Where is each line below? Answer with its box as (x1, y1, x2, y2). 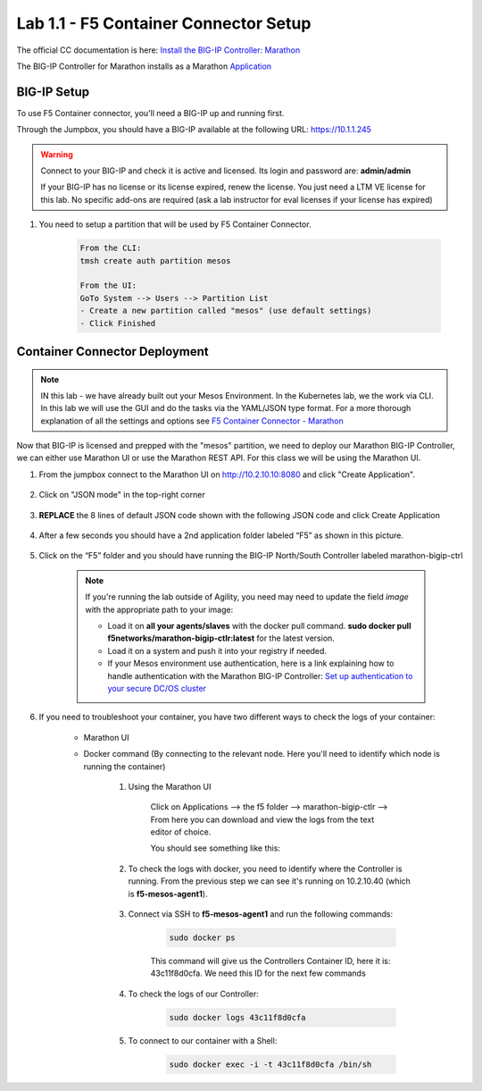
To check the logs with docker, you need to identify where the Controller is (128, 863, 403, 874)
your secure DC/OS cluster (107, 683, 207, 693)
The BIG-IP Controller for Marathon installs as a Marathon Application (16, 61, 272, 71)
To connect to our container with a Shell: (128, 1035, 278, 1045)
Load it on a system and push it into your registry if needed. (107, 645, 328, 656)
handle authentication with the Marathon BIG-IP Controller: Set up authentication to (107, 670, 413, 681)
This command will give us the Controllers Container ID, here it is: (150, 955, 391, 966)
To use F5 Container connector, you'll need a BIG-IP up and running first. (16, 107, 285, 118)
